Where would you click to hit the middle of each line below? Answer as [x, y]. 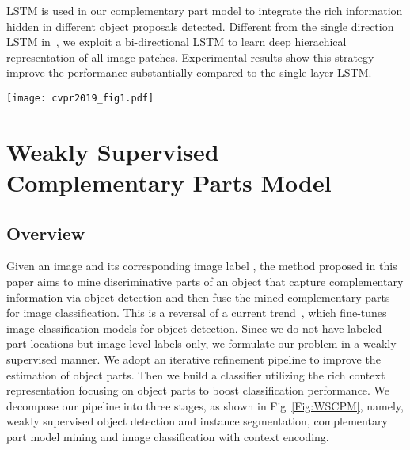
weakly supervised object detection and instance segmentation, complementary [197, 421]
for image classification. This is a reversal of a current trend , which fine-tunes [197, 313]
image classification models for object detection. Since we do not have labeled [194, 328]
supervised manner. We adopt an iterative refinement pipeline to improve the [194, 358]
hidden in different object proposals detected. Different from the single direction [200, 26]
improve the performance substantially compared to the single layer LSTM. [189, 72]
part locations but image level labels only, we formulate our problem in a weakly [201, 343]
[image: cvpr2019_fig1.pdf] [80, 98]
